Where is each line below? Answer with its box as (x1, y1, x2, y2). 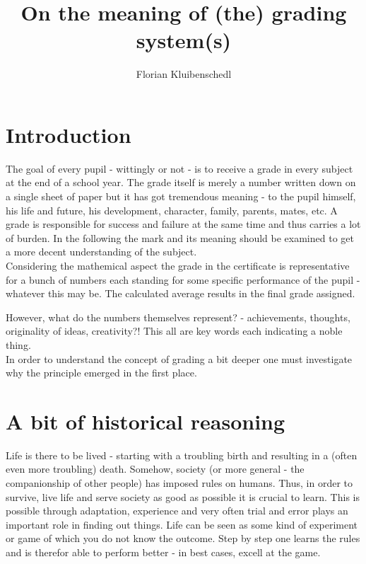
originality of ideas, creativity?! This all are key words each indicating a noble (6, 323, 343, 338)
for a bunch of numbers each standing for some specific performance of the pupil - (6, 272, 360, 287)
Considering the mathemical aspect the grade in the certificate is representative (6, 258, 350, 272)
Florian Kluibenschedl (136, 67, 232, 81)
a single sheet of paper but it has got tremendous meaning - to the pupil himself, (6, 189, 356, 204)
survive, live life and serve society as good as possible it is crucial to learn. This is (6, 489, 360, 504)
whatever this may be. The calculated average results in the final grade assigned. (6, 286, 355, 301)
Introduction (6, 120, 131, 149)
